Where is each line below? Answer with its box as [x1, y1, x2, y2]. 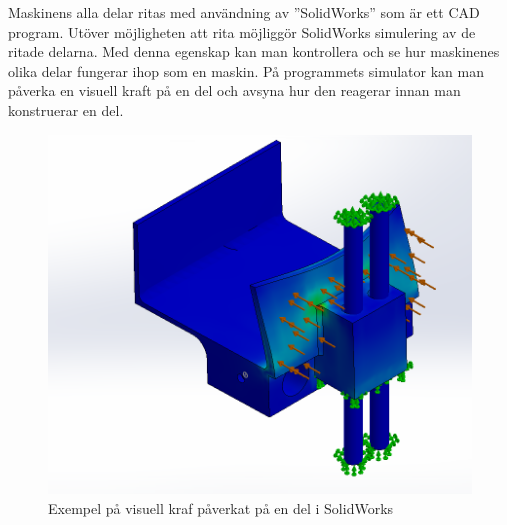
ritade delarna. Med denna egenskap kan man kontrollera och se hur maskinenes [8, 41, 500, 62]
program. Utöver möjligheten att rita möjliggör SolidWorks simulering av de [8, 21, 476, 42]
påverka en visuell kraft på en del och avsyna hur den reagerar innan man [8, 80, 461, 101]
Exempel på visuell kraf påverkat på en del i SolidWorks [48, 497, 394, 518]
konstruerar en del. [8, 99, 124, 120]
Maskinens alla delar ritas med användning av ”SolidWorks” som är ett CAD [8, 2, 480, 22]
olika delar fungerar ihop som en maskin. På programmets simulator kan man [8, 60, 484, 81]
